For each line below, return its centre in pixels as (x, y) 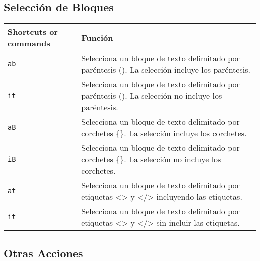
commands (29, 43)
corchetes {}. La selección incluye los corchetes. (164, 133)
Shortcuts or (33, 32)
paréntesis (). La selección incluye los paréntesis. (166, 70)
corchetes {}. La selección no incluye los (151, 159)
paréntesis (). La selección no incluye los (152, 96)
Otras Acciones (44, 252)
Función (97, 37)
